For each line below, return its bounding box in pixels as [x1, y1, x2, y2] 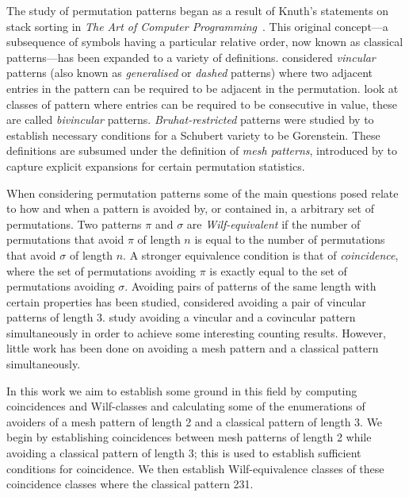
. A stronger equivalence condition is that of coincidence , [123, 246, 399, 263]
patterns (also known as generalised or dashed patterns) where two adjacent [6, 64, 373, 81]
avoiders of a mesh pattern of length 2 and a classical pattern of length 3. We [6, 413, 383, 430]
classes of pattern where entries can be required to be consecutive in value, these [6, 95, 397, 112]
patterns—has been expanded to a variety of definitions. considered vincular [6, 48, 376, 65]
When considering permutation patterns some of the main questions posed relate [6, 184, 399, 201]
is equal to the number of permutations [194, 231, 385, 248]
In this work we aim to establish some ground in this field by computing [6, 382, 357, 399]
